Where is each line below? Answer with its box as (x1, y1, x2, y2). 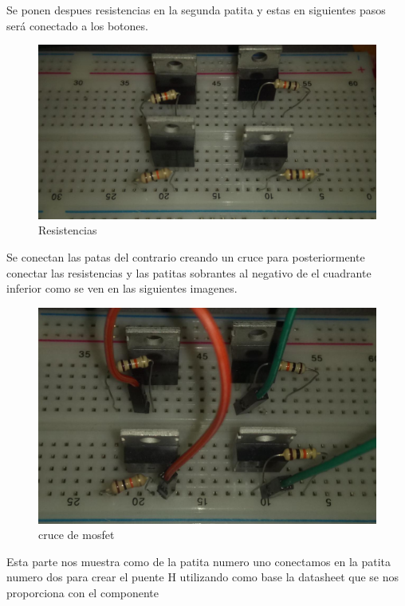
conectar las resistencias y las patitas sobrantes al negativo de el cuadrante (6, 264, 372, 281)
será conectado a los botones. (6, 17, 148, 33)
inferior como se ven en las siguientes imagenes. (6, 280, 238, 297)
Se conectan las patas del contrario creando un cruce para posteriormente (6, 249, 365, 265)
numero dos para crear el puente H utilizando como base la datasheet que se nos (6, 569, 399, 585)
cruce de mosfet (38, 526, 115, 543)
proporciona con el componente (6, 584, 159, 600)
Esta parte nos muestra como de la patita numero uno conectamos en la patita (6, 553, 391, 569)
